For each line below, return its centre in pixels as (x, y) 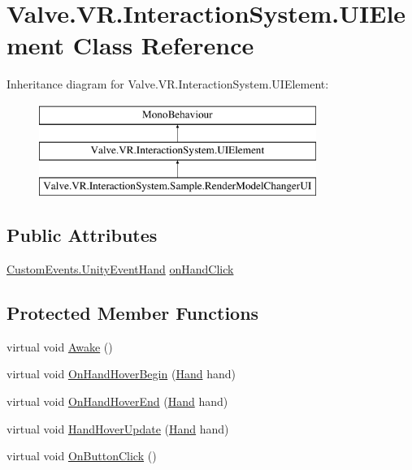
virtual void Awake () (60, 346)
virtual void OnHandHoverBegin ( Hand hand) (121, 374)
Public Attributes (82, 235)
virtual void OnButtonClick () (82, 456)
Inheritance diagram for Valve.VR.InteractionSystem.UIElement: (168, 84)
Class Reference (163, 45)
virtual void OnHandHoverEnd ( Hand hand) (117, 401)
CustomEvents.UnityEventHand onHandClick (120, 269)
